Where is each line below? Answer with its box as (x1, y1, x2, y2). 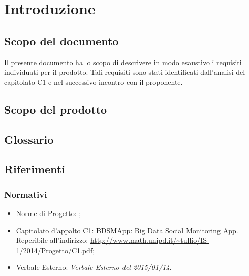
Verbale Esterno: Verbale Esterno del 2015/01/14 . (16, 262, 172, 272)
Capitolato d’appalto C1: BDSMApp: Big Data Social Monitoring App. (16, 225, 238, 235)
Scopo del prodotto (4, 101, 107, 117)
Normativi (4, 188, 47, 200)
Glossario (4, 131, 54, 147)
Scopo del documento (4, 33, 119, 48)
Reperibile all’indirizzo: (16, 235, 88, 246)
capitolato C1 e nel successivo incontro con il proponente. (4, 76, 183, 87)
